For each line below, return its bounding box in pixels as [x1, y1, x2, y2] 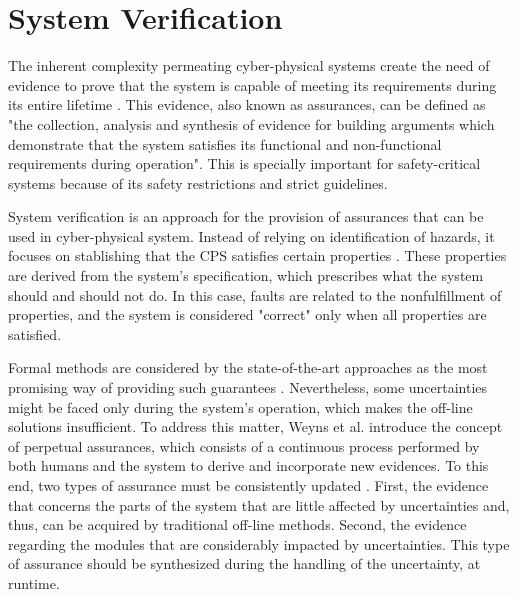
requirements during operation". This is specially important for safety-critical [8, 153, 481, 174]
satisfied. [8, 323, 62, 344]
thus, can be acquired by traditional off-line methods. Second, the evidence [8, 514, 467, 535]
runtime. [8, 572, 60, 593]
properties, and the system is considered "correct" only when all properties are [8, 304, 487, 325]
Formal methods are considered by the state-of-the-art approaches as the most [8, 357, 488, 378]
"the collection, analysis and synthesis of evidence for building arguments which [8, 113, 495, 134]
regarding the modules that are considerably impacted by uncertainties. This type [8, 533, 510, 554]
